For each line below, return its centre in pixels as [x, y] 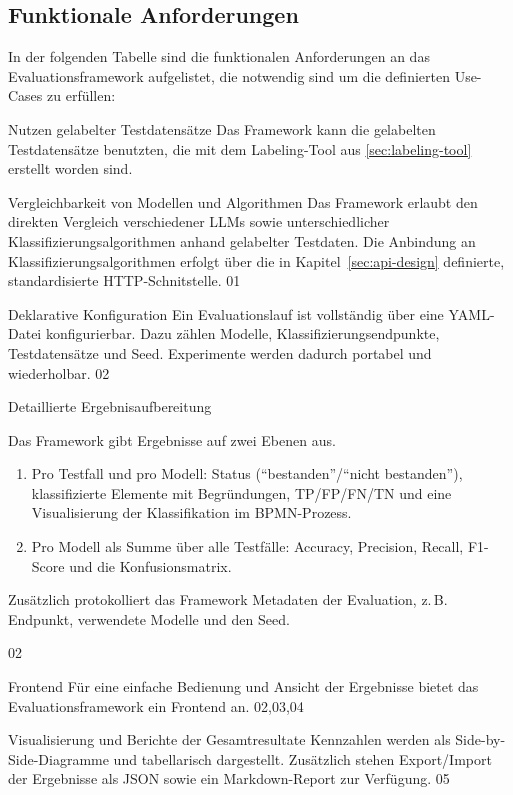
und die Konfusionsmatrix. [150, 565]
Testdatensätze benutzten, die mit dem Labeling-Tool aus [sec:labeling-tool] [240, 148]
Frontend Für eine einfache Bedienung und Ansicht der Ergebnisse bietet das [243, 686]
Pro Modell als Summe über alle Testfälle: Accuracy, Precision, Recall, [247, 546]
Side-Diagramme [58, 758]
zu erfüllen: [81, 95]
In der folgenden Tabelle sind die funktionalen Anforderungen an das [219, 56]
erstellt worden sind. [70, 168]
